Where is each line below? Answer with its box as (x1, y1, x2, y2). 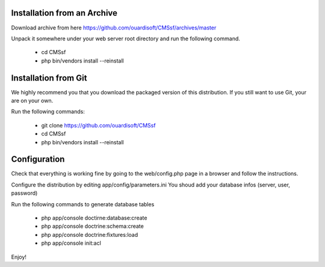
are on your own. (11, 97, 54, 104)
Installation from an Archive (11, 8, 117, 18)
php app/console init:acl (41, 239, 102, 247)
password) (11, 189, 38, 197)
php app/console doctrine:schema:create (41, 222, 144, 230)
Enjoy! (11, 253, 27, 260)
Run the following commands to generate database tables (11, 200, 155, 207)
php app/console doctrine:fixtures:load (41, 231, 138, 238)
